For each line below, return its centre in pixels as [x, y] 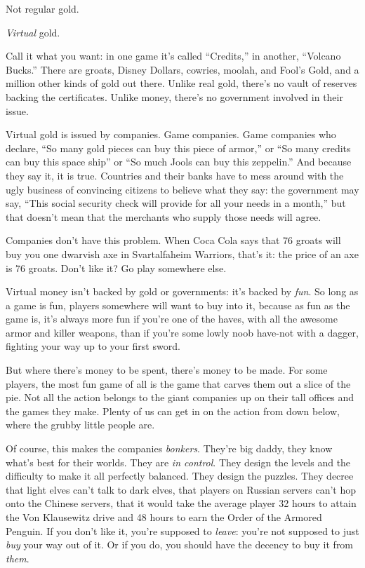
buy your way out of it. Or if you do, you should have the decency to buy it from [180, 545]
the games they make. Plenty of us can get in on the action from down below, [173, 411]
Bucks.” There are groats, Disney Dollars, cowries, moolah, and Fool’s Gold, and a [182, 69]
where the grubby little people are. [80, 425]
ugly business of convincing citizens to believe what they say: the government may [182, 189]
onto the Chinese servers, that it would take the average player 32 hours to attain [181, 503]
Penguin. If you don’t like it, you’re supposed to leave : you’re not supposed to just [182, 530]
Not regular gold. [42, 8]
